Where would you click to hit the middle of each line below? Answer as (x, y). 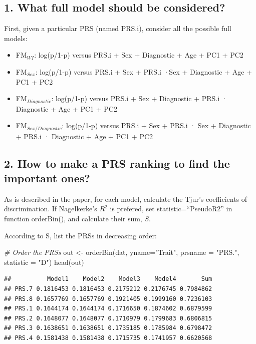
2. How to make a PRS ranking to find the (117, 163)
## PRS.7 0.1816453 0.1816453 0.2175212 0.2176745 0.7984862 (108, 289)
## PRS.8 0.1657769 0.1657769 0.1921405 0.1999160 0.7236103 (108, 299)
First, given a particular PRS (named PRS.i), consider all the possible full (118, 28)
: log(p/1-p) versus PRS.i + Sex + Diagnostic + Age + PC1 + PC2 (139, 55)
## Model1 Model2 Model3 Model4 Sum (108, 279)
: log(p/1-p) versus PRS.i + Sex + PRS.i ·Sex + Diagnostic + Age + (144, 71)
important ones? (47, 178)
